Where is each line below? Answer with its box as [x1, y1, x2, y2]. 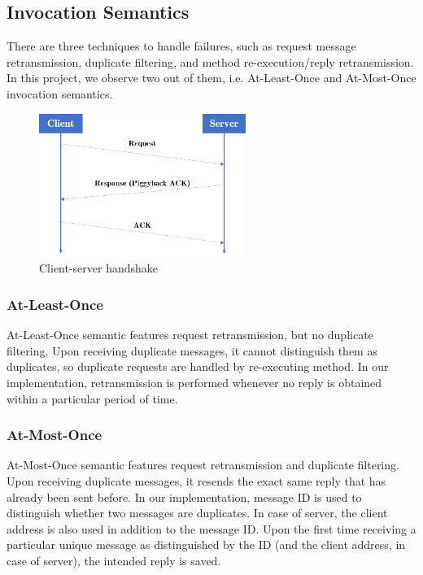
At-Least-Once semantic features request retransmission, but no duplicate [7, 326, 373, 343]
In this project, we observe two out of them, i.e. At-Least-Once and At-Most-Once [7, 69, 416, 86]
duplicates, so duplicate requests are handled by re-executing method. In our [7, 358, 389, 375]
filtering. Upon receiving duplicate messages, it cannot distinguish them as [7, 342, 377, 359]
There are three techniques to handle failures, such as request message [7, 37, 356, 54]
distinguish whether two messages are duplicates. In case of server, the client [7, 504, 388, 521]
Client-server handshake [39, 259, 159, 277]
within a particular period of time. [7, 390, 178, 407]
